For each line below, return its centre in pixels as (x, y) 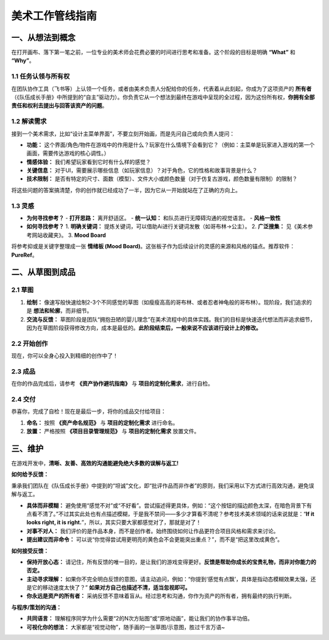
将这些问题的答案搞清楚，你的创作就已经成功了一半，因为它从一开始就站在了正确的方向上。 (126, 190)
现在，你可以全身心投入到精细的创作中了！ (65, 356)
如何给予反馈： (30, 474)
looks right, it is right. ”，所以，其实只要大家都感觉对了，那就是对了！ (114, 522)
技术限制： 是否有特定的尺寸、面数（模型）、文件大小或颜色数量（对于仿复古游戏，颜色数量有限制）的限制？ (162, 179)
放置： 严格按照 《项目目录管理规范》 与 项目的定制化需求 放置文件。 (113, 431)
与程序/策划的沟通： (37, 607)
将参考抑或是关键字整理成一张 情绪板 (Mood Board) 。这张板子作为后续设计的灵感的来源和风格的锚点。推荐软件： (153, 246)
